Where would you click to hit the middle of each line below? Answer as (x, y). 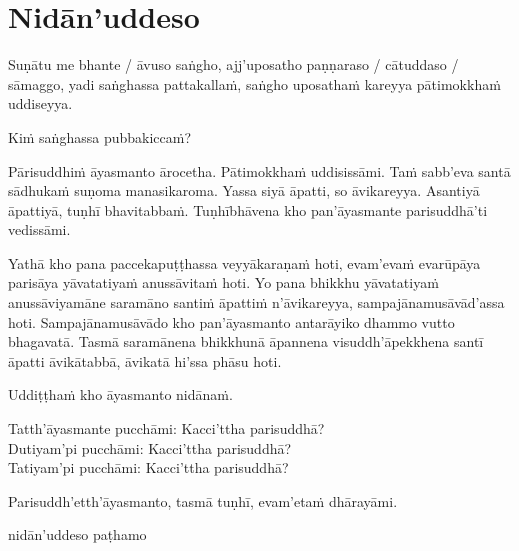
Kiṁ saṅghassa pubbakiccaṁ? (100, 136)
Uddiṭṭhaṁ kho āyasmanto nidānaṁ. (120, 394)
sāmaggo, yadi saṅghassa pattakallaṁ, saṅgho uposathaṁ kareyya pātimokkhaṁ (254, 83)
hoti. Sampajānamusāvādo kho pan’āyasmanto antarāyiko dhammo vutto (231, 321)
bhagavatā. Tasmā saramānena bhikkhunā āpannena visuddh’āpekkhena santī (246, 341)
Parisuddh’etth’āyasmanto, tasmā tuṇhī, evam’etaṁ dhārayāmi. (203, 500)
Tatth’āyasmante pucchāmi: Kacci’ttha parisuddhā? (166, 428)
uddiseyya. (40, 103)
